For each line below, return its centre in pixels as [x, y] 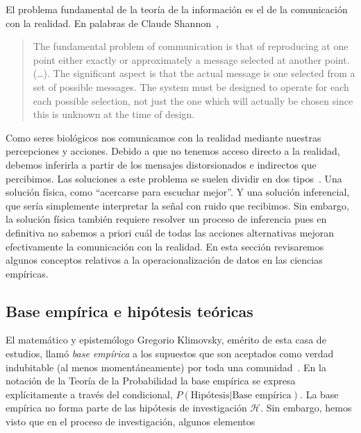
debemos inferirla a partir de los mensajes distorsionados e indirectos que [161, 164]
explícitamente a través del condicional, [89, 394]
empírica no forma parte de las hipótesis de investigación [126, 408]
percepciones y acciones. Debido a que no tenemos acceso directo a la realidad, [173, 151]
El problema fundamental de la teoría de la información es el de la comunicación [177, 9]
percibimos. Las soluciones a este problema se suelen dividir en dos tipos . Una [174, 178]
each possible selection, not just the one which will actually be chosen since [193, 100]
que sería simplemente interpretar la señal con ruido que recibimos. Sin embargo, [177, 205]
